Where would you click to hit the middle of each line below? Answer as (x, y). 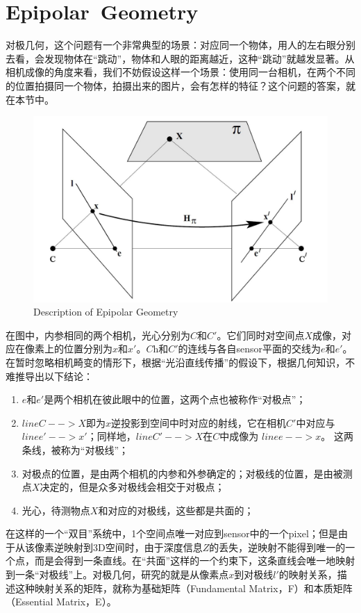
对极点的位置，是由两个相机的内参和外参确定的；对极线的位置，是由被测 (187, 473)
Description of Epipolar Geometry (106, 312)
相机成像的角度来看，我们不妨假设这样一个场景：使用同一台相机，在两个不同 (180, 72)
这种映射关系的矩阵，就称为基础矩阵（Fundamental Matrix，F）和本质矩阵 (184, 588)
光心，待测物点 (56, 510)
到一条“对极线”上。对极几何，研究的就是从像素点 (117, 574)
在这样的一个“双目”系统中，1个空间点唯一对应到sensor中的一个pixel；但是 (172, 533)
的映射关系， (308, 574)
